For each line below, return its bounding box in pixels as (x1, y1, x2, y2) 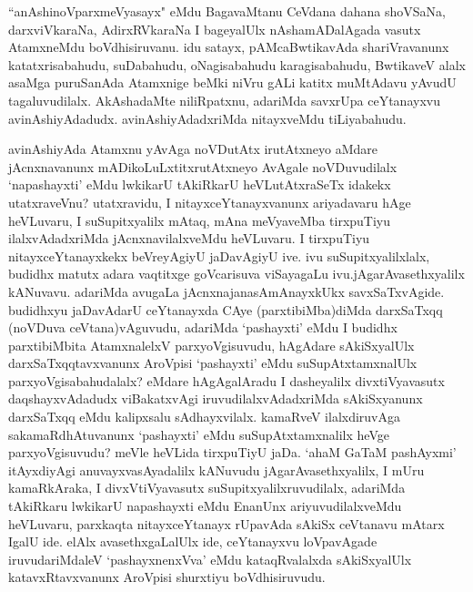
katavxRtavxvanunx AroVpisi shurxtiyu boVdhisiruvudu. (8, 567, 326, 587)
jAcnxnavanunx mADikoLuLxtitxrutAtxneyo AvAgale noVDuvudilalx (8, 157, 398, 176)
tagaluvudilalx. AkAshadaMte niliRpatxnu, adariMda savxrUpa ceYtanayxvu (8, 90, 440, 109)
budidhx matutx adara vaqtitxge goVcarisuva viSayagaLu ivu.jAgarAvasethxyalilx (8, 264, 465, 283)
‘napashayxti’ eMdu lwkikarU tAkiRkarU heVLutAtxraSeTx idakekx (8, 175, 391, 194)
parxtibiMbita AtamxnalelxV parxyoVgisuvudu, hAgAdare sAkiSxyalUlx (8, 335, 415, 354)
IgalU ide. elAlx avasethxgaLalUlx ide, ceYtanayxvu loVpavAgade (8, 532, 377, 551)
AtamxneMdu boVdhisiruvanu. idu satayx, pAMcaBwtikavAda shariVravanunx (8, 37, 449, 56)
